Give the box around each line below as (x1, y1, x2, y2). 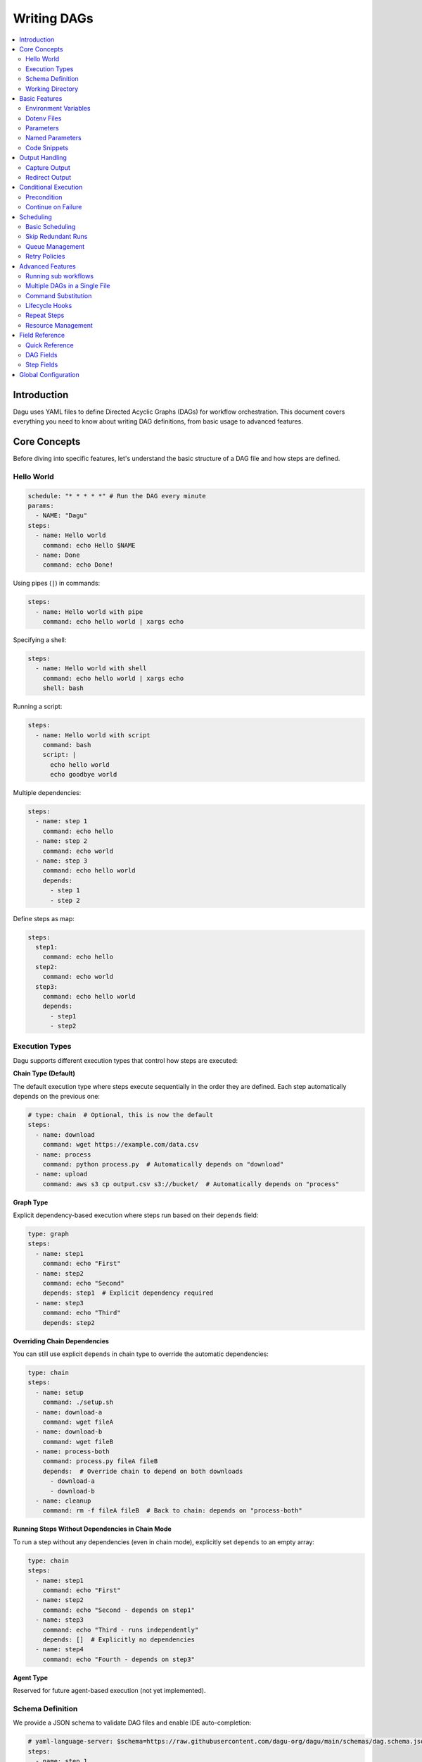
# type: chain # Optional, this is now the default (27, 1111, 214, 1119)
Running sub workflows (25, 271, 94, 280)
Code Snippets (25, 143, 69, 152)
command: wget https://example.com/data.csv (42, 1140, 199, 1149)
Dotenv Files (25, 113, 62, 123)
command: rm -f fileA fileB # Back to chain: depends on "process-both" (42, 1507, 302, 1515)
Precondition (25, 192, 63, 201)
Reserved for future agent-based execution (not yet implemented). (13, 1687, 206, 1695)
